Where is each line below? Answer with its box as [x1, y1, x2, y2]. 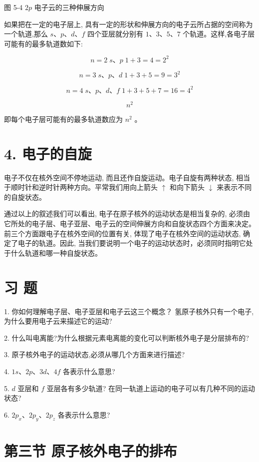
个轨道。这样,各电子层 [183, 28, 255, 39]
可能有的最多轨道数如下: [4, 38, 83, 48]
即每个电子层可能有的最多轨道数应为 [4, 113, 123, 124]
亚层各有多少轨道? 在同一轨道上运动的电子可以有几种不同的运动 [46, 383, 255, 393]
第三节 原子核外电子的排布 [4, 440, 177, 461]
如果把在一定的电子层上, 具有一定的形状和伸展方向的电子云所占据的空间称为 [4, 18, 253, 29]
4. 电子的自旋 [4, 143, 92, 163]
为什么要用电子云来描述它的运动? [4, 316, 112, 326]
